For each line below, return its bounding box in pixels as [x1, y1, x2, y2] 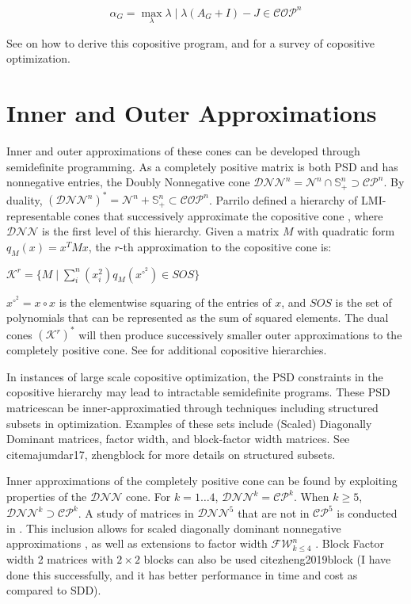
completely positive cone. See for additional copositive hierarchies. [6, 342, 327, 358]
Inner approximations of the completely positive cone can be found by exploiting [6, 472, 398, 489]
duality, [6, 191, 43, 208]
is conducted [337, 504, 398, 521]
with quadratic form [297, 223, 395, 239]
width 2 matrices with [6, 550, 113, 567]
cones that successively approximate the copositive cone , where [74, 207, 383, 224]
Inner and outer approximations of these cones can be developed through [6, 143, 360, 159]
